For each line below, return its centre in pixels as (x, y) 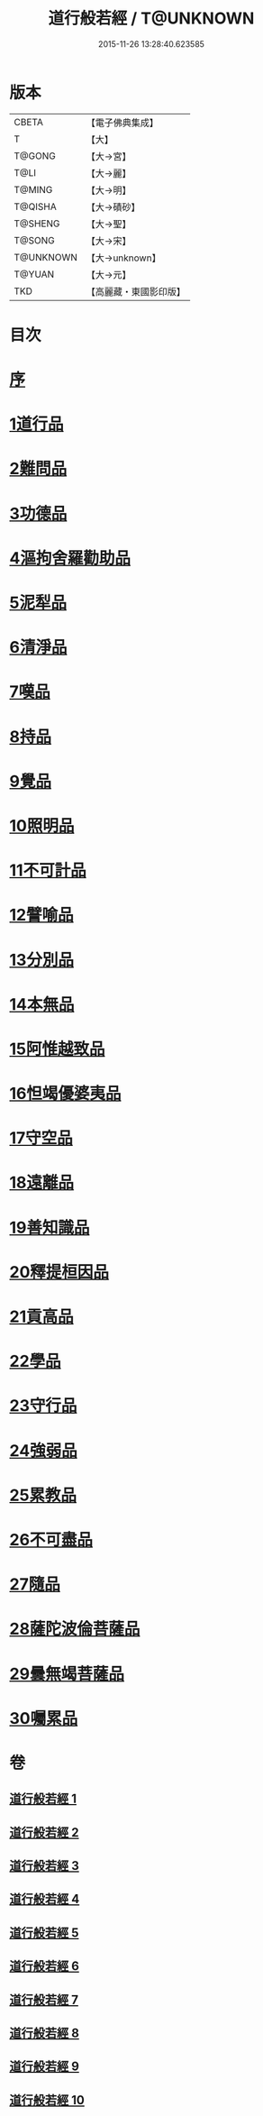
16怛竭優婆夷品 (65, 1094)
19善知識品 (50, 1227)
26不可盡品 (51, 1539)
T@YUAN (34, 274)
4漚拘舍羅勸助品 (70, 558)
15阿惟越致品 (57, 1049)
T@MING (33, 189)
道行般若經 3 (44, 1866)
